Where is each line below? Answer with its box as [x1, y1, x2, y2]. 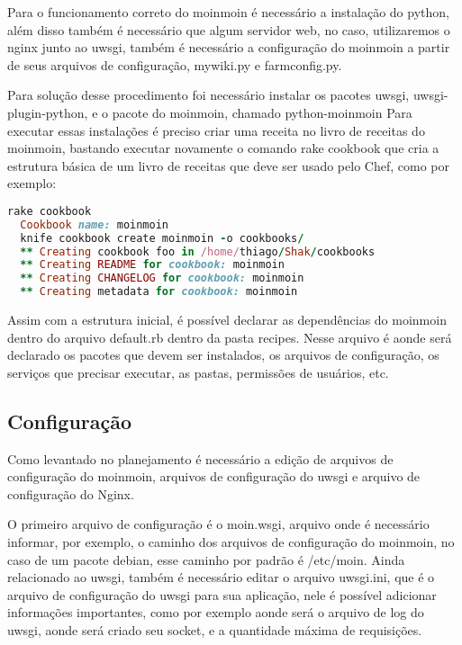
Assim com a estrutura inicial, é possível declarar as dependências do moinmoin [7, 310, 447, 329]
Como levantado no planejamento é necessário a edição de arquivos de [7, 449, 394, 468]
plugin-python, [7, 103, 88, 121]
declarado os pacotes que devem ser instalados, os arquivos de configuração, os [7, 345, 439, 364]
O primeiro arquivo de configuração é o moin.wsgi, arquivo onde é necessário [7, 515, 430, 533]
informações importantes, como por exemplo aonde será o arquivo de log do [7, 603, 424, 622]
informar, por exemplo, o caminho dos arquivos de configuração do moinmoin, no [7, 533, 455, 551]
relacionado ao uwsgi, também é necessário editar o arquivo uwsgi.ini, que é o [7, 568, 435, 587]
